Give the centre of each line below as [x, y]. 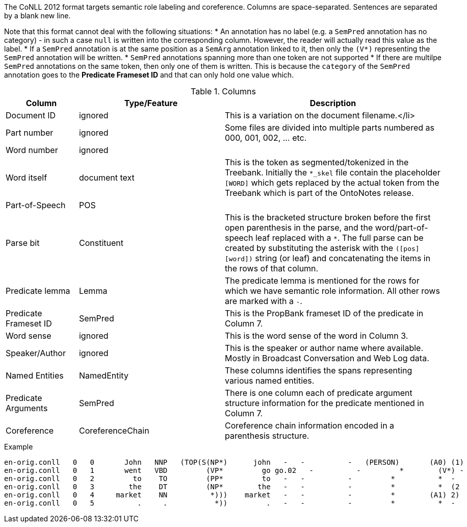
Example [19, 447]
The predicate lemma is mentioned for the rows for [322, 281]
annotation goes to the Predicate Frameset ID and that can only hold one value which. [149, 75]
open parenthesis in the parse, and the [299, 228]
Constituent [101, 243]
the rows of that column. [271, 268]
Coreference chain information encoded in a [309, 425]
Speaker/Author [36, 353]
